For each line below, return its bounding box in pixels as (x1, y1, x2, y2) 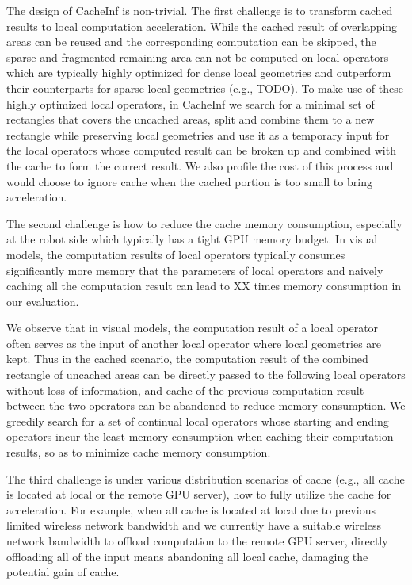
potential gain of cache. (6, 564, 120, 580)
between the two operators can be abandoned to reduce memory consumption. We (6, 397, 406, 414)
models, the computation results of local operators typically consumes (6, 246, 345, 262)
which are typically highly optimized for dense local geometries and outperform (6, 64, 391, 81)
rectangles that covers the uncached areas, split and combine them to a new (6, 111, 375, 128)
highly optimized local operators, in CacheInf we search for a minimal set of (6, 95, 375, 112)
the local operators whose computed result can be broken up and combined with (6, 142, 396, 159)
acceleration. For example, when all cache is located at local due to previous (6, 501, 376, 518)
